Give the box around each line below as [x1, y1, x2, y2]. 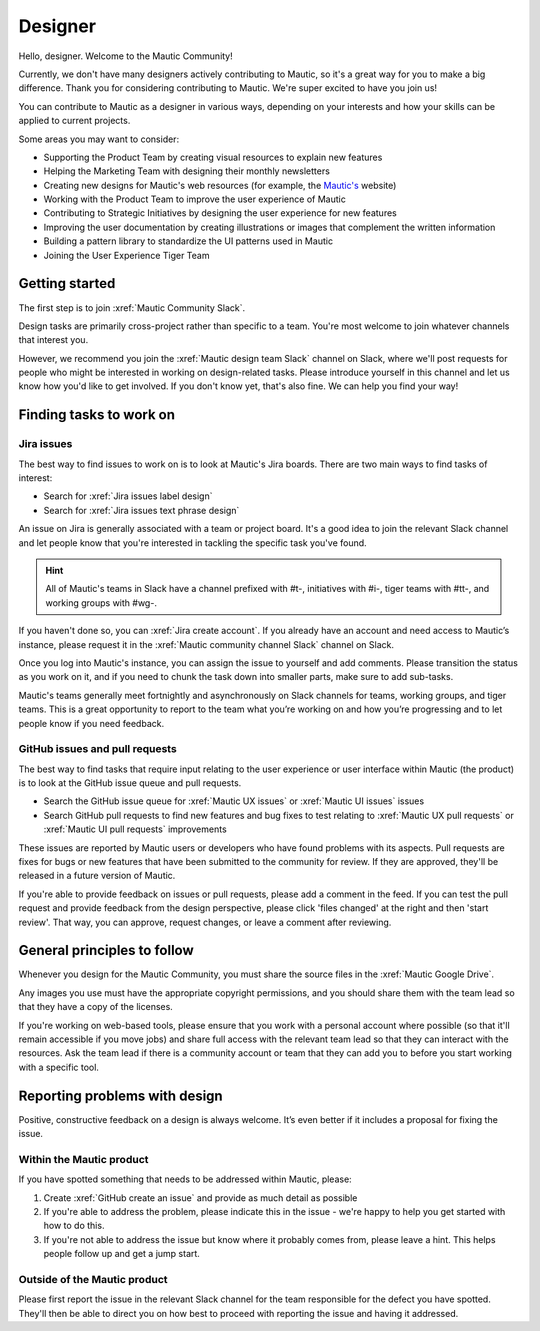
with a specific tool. [18, 1061, 100, 1073]
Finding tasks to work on [18, 406, 175, 424]
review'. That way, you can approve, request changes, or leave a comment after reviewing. [18, 916, 392, 928]
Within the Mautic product [18, 1152, 149, 1166]
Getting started [18, 275, 116, 292]
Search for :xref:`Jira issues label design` [43, 490, 213, 502]
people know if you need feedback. [18, 717, 165, 729]
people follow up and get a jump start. [43, 1248, 200, 1260]
